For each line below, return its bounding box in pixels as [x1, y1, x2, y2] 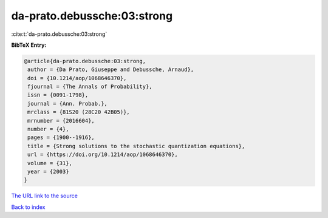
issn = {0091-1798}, [27, 92, 89, 98]
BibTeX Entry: [11, 41, 47, 49]
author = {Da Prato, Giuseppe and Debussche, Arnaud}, [27, 66, 194, 73]
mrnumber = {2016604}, [27, 117, 95, 124]
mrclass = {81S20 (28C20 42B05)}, [27, 109, 130, 115]
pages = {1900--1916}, [27, 134, 95, 141]
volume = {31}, [27, 160, 73, 166]
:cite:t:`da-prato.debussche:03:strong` [11, 30, 108, 38]
